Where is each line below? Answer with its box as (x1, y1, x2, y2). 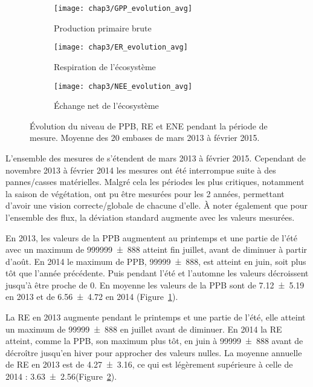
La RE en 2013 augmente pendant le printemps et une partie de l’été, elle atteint (5, 311, 306, 324)
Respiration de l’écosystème (54, 60, 156, 73)
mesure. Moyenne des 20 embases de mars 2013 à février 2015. (30, 131, 260, 144)
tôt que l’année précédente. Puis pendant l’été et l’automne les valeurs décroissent (5, 267, 309, 279)
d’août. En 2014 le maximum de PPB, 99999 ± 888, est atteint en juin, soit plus (5, 255, 306, 267)
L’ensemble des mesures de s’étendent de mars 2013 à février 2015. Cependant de (5, 151, 306, 164)
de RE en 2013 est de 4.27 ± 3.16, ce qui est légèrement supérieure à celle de (5, 358, 293, 371)
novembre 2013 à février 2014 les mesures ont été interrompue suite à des (5, 163, 276, 176)
